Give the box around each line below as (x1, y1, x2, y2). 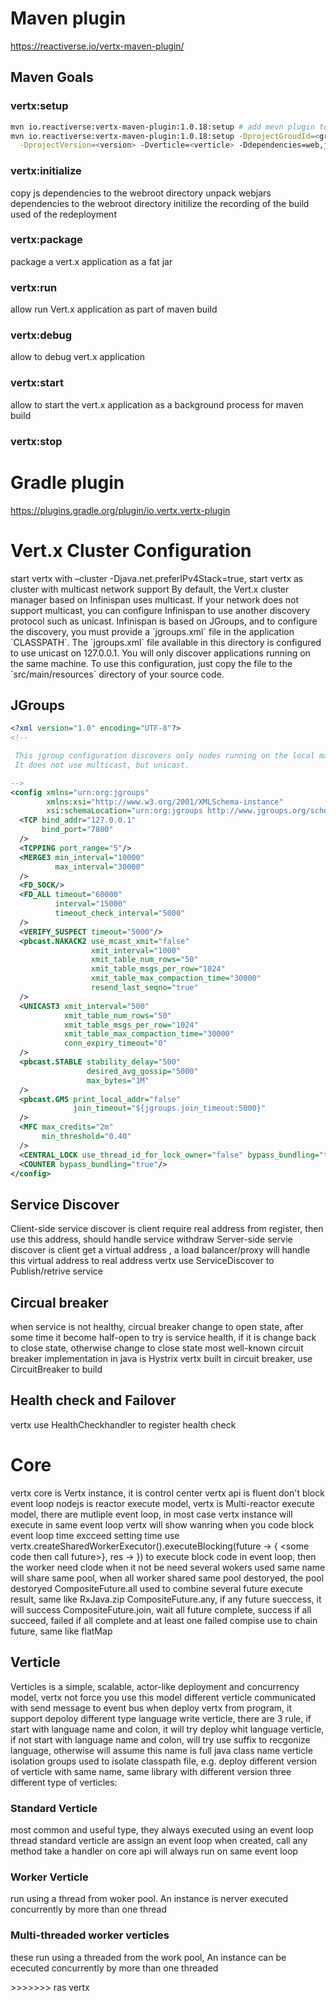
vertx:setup (10, 99, 69, 113)
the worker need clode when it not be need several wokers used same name (10, 1561, 326, 1573)
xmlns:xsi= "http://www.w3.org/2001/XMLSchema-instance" (46, 797, 284, 807)
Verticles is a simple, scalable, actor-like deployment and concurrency (10, 1680, 300, 1692)
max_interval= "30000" (54, 862, 145, 872)
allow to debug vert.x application (10, 351, 145, 363)
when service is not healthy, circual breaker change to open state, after (10, 1321, 304, 1333)
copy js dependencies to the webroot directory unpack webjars (10, 187, 272, 199)
